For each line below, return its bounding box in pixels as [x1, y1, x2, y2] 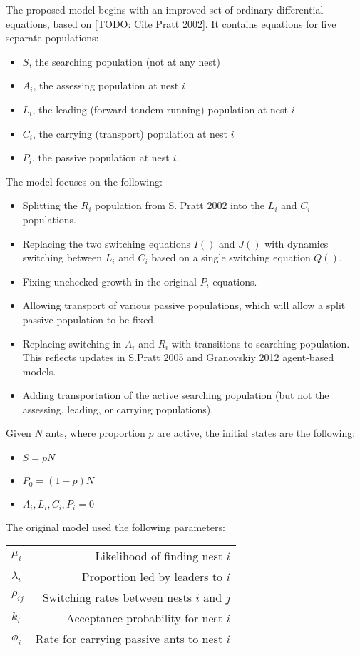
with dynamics [264, 236, 329, 251]
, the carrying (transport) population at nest [32, 126, 227, 141]
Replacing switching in [22, 335, 122, 350]
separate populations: [6, 30, 99, 45]
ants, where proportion [46, 425, 145, 440]
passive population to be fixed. [22, 311, 157, 326]
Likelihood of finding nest [95, 547, 223, 565]
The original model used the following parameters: [6, 519, 225, 534]
